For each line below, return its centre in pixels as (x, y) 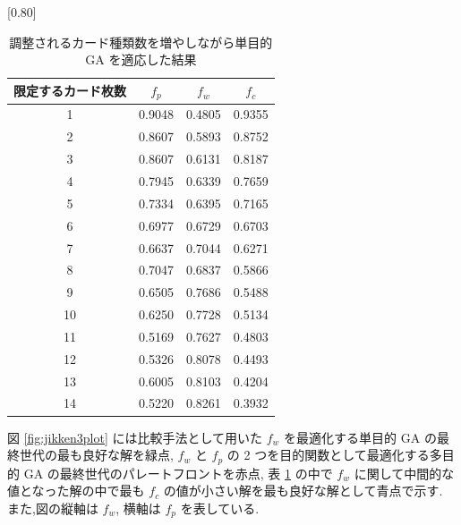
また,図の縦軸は (53, 508)
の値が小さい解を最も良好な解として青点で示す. (303, 491)
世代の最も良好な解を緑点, (96, 455)
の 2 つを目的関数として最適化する (328, 455)
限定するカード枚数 (70, 91)
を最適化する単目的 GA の (360, 437)
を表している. (220, 508)
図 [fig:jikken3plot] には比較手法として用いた (135, 437)
